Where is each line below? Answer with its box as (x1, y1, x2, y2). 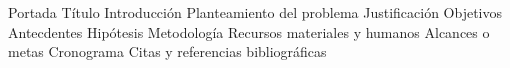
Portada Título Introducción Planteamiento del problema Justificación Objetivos (8, 2, 503, 22)
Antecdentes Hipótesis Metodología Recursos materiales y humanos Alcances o (8, 21, 490, 42)
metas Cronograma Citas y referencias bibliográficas (8, 41, 327, 62)
